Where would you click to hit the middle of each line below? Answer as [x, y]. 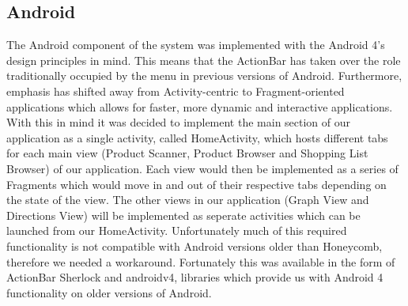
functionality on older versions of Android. [109, 292]
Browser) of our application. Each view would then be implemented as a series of [202, 168]
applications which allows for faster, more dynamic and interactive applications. [200, 106]
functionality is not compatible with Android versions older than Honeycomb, [195, 246]
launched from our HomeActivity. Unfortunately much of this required [177, 230]
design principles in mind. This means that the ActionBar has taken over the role [204, 60]
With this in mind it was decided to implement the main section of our [179, 122]
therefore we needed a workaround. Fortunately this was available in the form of [201, 261]
